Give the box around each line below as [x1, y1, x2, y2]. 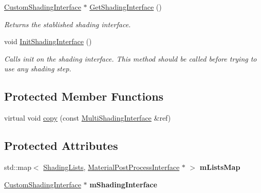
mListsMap [199, 161, 240, 172]
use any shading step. [4, 63, 71, 74]
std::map [4, 161, 31, 172]
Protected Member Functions [4, 88, 164, 104]
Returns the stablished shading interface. [4, 18, 131, 29]
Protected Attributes [4, 138, 118, 153]
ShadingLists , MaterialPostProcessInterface [43, 161, 180, 172]
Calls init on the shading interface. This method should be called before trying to [4, 53, 257, 64]
